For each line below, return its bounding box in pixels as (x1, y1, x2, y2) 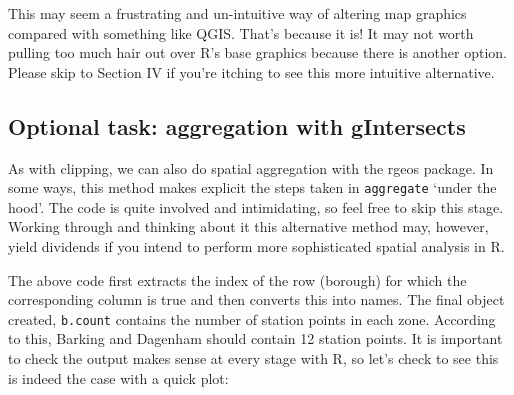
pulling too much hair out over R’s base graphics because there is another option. (8, 42, 507, 63)
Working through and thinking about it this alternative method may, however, (8, 216, 489, 237)
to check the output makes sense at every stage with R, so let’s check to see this (8, 348, 499, 369)
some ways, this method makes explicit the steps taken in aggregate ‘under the (8, 177, 497, 198)
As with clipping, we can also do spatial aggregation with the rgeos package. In (8, 157, 494, 178)
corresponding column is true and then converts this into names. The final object (8, 289, 505, 310)
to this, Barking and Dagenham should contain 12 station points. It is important (8, 328, 503, 349)
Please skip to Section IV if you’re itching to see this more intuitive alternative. (8, 61, 495, 82)
